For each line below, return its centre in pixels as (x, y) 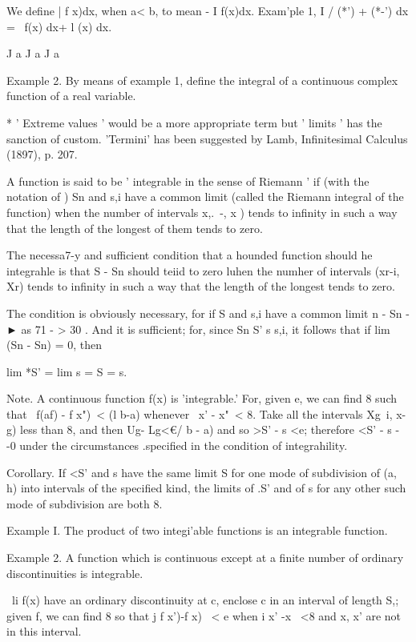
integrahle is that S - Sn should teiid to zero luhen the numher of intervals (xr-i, (203, 270)
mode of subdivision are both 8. (85, 503)
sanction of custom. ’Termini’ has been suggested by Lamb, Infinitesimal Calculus (207, 138)
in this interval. (44, 631)
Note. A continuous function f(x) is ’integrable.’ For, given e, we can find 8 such (202, 398)
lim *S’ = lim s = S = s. (67, 371)
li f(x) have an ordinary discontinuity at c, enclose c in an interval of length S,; (205, 600)
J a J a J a (33, 53)
